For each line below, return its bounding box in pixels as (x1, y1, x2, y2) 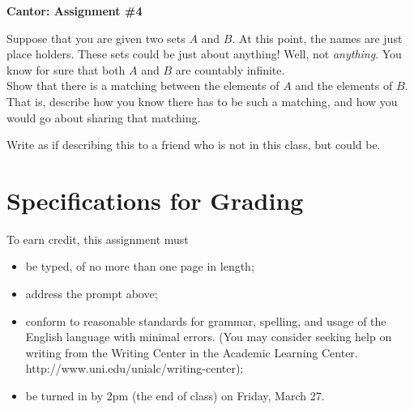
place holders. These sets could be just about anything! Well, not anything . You (6, 45, 402, 62)
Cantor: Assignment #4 (6, 2, 143, 19)
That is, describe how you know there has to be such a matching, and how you (6, 92, 398, 109)
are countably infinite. (175, 61, 285, 78)
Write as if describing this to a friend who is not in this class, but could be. (6, 136, 381, 153)
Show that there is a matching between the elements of (6, 77, 280, 94)
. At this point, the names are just (232, 29, 403, 46)
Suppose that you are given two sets (6, 29, 186, 46)
